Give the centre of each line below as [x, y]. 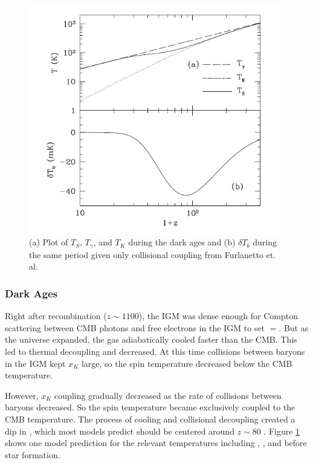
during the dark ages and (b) [182, 242]
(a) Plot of [49, 242]
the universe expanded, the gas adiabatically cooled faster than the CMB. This [151, 339]
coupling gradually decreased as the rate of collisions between [168, 395]
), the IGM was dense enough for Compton [218, 316]
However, [22, 395]
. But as [294, 327]
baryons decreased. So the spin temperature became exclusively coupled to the [150, 407]
